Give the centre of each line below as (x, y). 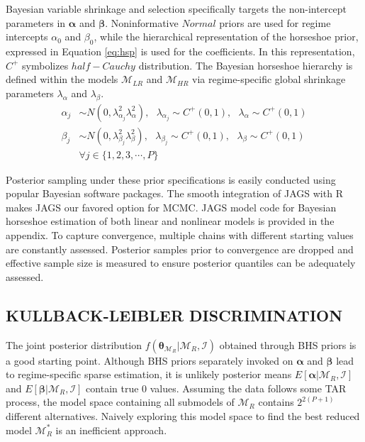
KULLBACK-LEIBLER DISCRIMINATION (174, 315)
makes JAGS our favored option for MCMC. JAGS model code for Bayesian (171, 207)
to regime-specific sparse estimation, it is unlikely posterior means (149, 374)
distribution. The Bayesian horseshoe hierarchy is (246, 65)
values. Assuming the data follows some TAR (248, 388)
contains (276, 402)
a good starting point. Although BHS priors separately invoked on (150, 360)
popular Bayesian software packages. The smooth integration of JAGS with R (174, 193)
